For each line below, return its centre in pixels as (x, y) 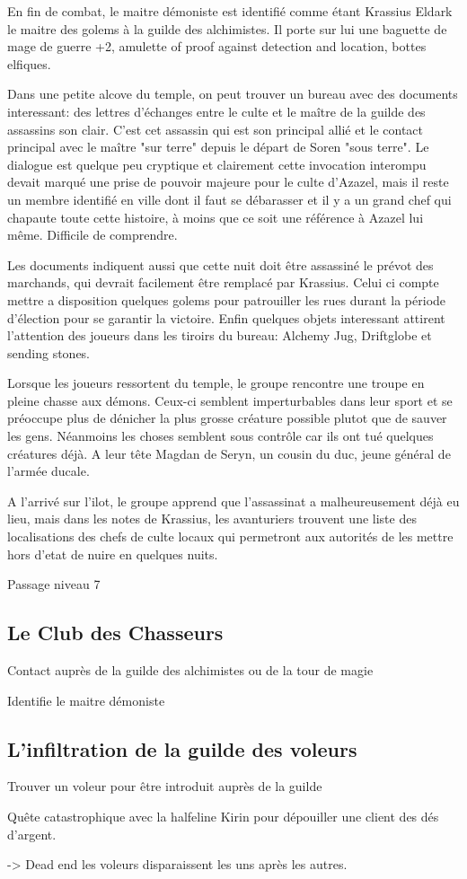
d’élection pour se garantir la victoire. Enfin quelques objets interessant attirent (226, 317)
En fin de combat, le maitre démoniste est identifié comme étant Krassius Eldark (230, 11)
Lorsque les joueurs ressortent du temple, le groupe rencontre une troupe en (216, 383)
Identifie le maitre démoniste (86, 700)
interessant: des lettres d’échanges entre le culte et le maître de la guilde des (216, 111)
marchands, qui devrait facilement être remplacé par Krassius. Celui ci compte (223, 282)
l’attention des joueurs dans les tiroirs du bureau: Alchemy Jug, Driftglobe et (220, 335)
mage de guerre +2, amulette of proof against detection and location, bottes (217, 46)
